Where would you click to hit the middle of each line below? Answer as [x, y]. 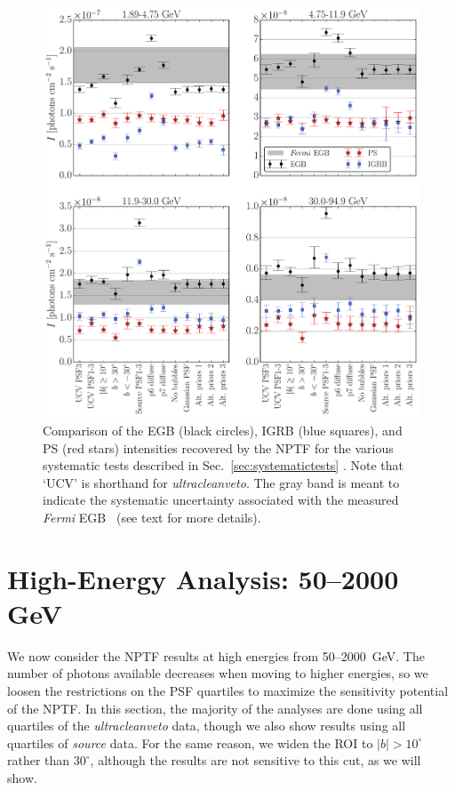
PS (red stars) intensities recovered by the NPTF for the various [218, 447]
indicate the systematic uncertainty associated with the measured [221, 500]
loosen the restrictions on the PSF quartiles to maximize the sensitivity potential [228, 691]
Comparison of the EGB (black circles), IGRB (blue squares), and [223, 430]
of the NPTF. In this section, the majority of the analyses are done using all [215, 708]
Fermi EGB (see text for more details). [152, 517]
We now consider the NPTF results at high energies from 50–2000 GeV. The [216, 655]
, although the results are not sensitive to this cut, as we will [255, 760]
